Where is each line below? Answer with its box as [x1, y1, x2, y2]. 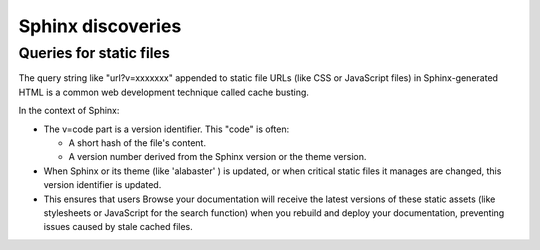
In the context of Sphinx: [18, 105, 120, 117]
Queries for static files [18, 44, 170, 62]
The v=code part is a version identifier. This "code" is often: [43, 123, 290, 135]
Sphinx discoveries [18, 15, 182, 37]
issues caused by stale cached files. [43, 221, 194, 233]
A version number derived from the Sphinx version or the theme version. [68, 151, 367, 163]
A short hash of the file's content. [68, 136, 207, 149]
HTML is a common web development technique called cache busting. [18, 86, 310, 98]
